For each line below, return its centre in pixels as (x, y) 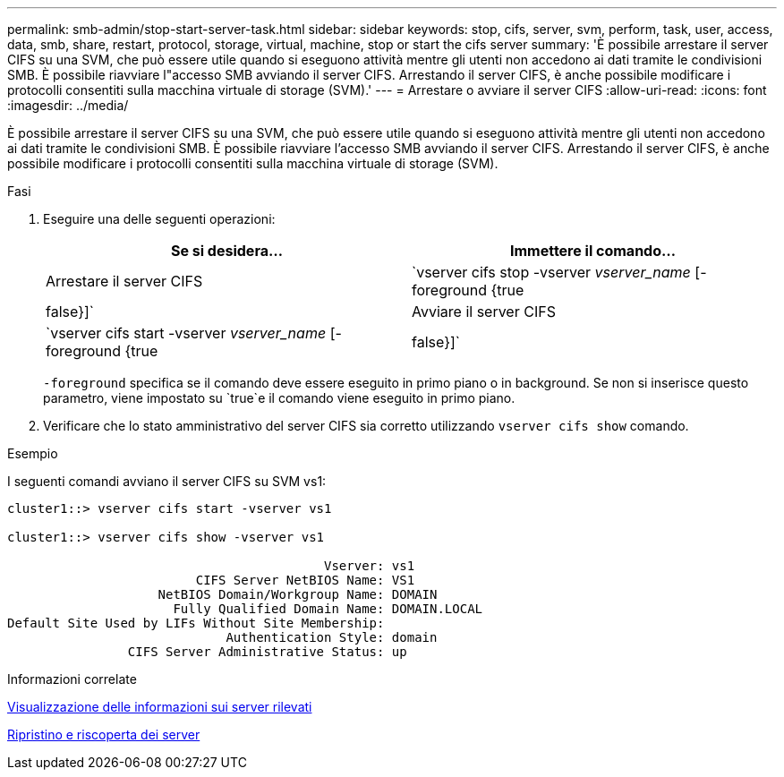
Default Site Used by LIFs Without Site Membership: (196, 623)
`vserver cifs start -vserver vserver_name (186, 333)
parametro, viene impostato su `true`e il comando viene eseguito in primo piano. (279, 398)
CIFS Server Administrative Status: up (267, 652)
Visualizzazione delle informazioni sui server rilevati (160, 707)
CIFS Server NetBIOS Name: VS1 (305, 580)
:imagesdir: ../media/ (68, 105)
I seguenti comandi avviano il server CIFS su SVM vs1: (167, 481)
